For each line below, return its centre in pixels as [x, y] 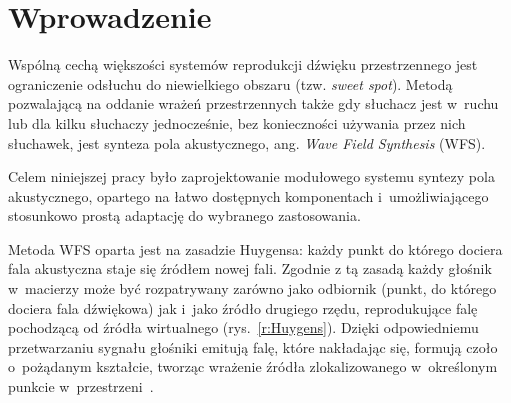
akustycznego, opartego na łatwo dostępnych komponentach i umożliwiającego [248, 195]
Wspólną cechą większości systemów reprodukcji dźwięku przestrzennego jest [243, 64]
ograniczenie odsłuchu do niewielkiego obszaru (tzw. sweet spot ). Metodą [230, 83]
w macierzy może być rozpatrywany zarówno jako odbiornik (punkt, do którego [252, 288]
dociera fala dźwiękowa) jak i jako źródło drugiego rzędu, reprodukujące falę [243, 307]
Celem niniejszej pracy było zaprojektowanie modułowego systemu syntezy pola [251, 176]
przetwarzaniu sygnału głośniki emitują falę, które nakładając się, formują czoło [253, 346]
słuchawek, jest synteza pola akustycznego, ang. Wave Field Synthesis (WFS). [247, 142]
